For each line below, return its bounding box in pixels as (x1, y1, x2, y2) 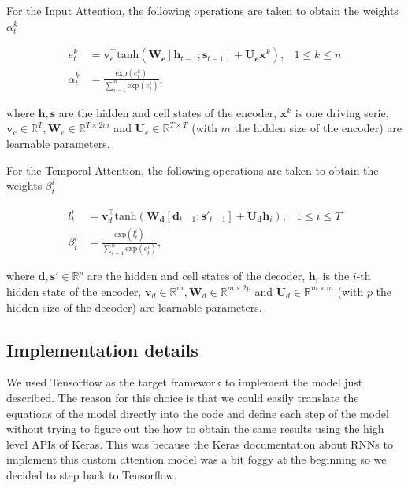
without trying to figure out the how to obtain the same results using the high (6, 420, 384, 437)
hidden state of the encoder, (6, 283, 142, 299)
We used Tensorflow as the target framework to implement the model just (6, 374, 363, 390)
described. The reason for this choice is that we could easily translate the (6, 389, 359, 405)
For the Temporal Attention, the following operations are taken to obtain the (6, 161, 379, 178)
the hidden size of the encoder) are (234, 120, 402, 136)
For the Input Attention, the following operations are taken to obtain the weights (6, 2, 399, 18)
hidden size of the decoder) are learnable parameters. (6, 298, 262, 315)
